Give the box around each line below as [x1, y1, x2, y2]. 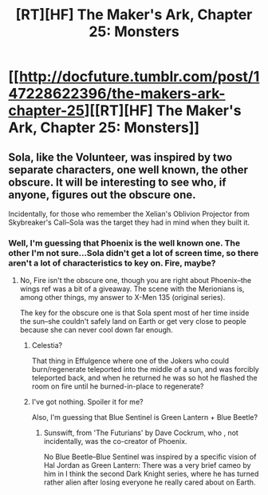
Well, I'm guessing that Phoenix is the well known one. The [8, 238, 241, 249]
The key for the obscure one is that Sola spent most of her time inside [19, 308, 250, 317]
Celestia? [31, 341, 62, 350]
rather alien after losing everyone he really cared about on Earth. [43, 477, 256, 487]
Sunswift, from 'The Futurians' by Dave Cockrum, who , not [43, 428, 239, 437]
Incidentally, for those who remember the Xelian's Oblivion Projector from [8, 210, 250, 218]
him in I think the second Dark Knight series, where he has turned [43, 469, 259, 479]
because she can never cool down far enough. [19, 325, 173, 335]
